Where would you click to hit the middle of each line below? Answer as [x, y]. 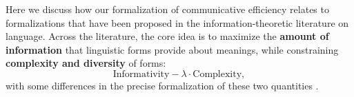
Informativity [141, 74]
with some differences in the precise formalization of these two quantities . [162, 85]
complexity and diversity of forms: [86, 63]
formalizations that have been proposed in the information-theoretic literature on [177, 22]
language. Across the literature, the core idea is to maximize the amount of [167, 36]
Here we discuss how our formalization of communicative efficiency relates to [167, 9]
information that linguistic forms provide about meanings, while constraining [172, 49]
